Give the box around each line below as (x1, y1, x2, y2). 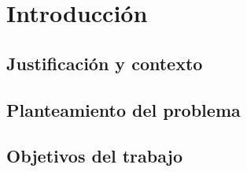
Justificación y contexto (6, 50, 203, 75)
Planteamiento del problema (6, 97, 241, 122)
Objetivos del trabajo (6, 144, 183, 168)
